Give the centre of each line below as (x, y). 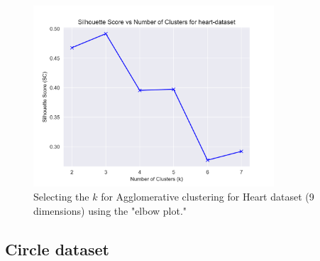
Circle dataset (57, 249)
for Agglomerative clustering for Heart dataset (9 (208, 196)
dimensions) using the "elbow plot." (110, 210)
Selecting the (61, 196)
